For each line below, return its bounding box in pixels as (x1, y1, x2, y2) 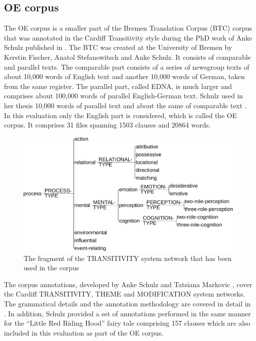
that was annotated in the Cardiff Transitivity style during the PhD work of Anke (4, 32, 252, 43)
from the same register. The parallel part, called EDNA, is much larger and (4, 81, 232, 91)
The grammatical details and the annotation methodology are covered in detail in (4, 298, 251, 308)
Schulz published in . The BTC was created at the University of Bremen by (4, 42, 232, 52)
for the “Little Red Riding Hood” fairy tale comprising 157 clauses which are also (4, 318, 251, 328)
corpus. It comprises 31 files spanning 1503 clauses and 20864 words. (4, 120, 211, 130)
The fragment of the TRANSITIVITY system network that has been (24, 253, 232, 263)
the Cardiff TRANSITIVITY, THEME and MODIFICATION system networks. (4, 289, 245, 299)
